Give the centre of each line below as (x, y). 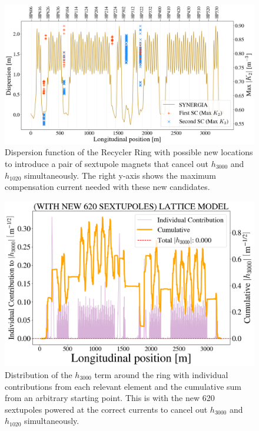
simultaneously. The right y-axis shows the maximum (120, 175)
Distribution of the (39, 374)
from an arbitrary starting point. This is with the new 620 (110, 398)
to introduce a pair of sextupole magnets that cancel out (107, 164)
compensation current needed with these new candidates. (107, 187)
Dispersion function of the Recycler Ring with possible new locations (129, 152)
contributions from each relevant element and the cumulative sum (123, 386)
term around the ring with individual (161, 374)
